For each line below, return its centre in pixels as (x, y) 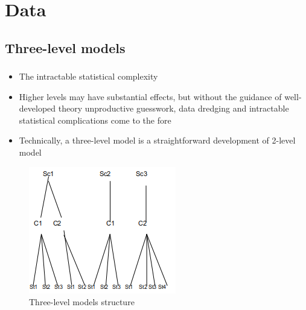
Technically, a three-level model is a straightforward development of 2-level (157, 140)
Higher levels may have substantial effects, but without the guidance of (150, 96)
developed (37, 108)
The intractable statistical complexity (88, 76)
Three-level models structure (82, 302)
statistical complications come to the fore (95, 120)
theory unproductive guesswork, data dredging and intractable (174, 108)
